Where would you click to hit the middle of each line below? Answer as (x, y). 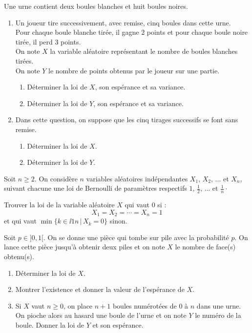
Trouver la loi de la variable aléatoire (59, 205)
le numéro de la (218, 315)
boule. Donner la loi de (50, 324)
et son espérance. (118, 324)
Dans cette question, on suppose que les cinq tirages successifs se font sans (127, 120)
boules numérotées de (145, 305)
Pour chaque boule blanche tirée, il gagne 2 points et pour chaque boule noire (132, 32)
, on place (78, 305)
